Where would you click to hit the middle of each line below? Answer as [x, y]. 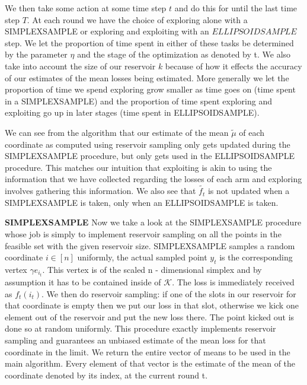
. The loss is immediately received [233, 281]
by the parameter [36, 54]
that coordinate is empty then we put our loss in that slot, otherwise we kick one [152, 305]
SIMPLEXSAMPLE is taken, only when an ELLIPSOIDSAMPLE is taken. [142, 202]
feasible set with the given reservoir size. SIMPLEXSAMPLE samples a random [150, 245]
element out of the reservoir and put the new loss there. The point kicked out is [150, 316]
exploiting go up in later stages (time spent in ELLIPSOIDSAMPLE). [132, 112]
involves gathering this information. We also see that [100, 191]
